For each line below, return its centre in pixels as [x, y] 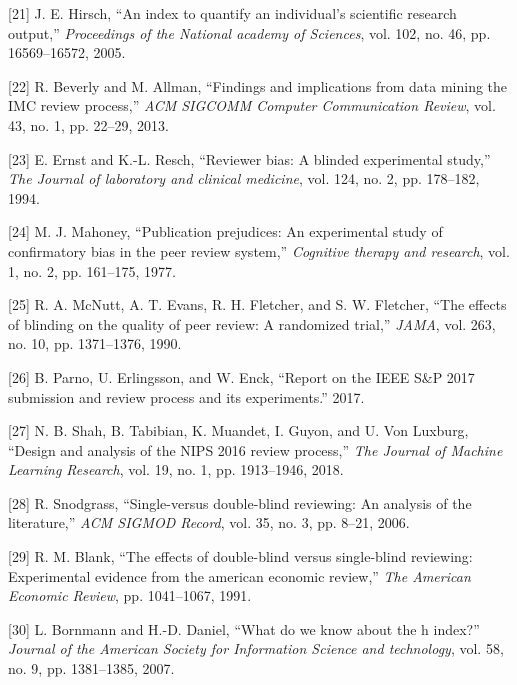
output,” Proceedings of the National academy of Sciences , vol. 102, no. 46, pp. [249, 32]
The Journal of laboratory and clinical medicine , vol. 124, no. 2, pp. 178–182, [244, 178]
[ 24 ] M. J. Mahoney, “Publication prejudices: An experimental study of [225, 231]
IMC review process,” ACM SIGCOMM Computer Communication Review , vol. [252, 105]
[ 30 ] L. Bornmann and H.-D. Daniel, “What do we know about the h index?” [244, 628]
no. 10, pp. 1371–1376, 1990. [95, 343]
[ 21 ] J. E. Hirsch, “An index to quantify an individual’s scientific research [232, 13]
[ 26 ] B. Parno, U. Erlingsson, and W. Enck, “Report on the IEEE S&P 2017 [241, 376]
